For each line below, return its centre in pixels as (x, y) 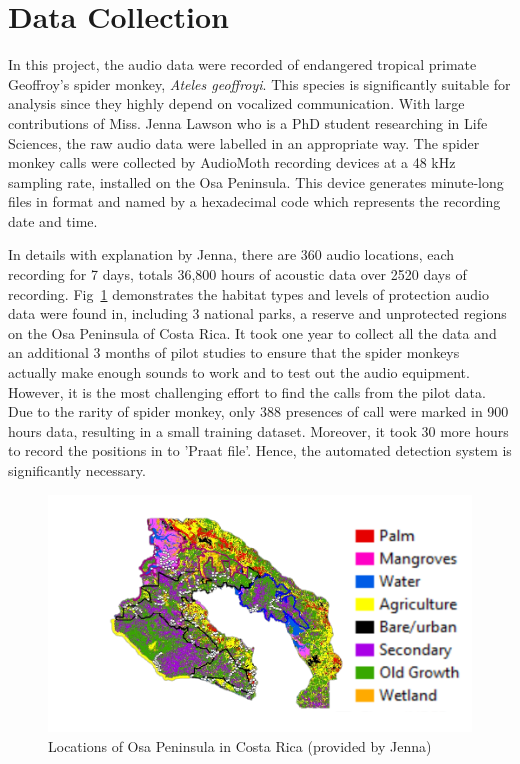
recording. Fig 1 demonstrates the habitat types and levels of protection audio (248, 293)
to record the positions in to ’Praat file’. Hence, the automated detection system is (260, 450)
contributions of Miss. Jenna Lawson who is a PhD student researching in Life (248, 122)
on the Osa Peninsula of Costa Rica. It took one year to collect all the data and (252, 332)
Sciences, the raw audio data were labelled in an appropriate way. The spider (244, 142)
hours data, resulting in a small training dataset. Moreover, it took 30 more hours (258, 430)
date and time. (53, 220)
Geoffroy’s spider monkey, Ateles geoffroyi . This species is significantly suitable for (259, 83)
